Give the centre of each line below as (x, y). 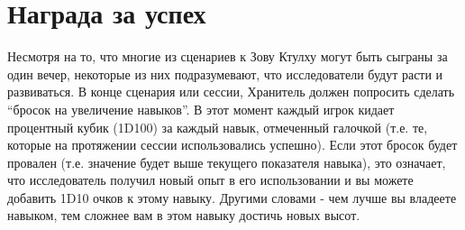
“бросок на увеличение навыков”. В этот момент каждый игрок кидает (201, 109)
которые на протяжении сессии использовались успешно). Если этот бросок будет (232, 145)
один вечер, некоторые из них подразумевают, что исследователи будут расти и (225, 74)
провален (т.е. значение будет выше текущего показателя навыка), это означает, (227, 162)
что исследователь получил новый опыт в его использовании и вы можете (210, 180)
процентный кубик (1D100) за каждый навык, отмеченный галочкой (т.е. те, (218, 127)
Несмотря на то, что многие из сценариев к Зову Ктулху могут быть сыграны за (228, 56)
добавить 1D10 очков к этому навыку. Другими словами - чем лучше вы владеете (232, 197)
